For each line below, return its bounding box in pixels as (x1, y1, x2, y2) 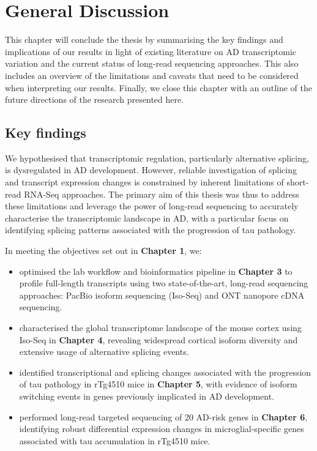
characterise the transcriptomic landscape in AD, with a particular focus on (5, 211, 289, 224)
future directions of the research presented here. (5, 93, 184, 106)
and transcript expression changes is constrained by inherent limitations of (5, 176, 284, 188)
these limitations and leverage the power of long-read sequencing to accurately (5, 199, 299, 212)
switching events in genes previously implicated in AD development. (19, 389, 275, 402)
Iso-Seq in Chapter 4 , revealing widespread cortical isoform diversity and (19, 333, 298, 346)
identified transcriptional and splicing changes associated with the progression (19, 365, 311, 378)
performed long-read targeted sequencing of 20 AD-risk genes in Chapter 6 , (19, 410, 308, 423)
